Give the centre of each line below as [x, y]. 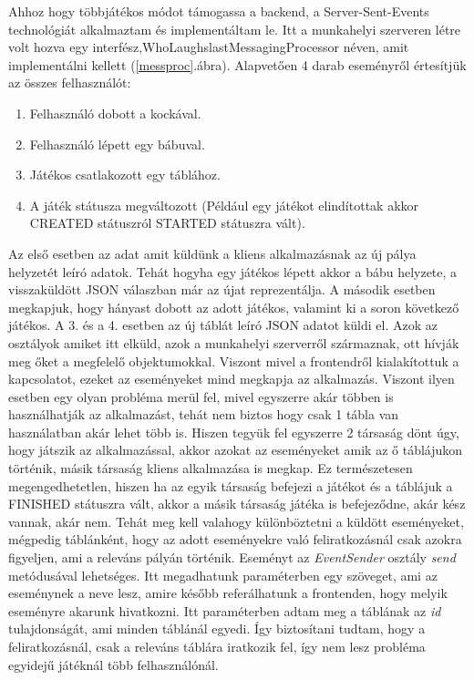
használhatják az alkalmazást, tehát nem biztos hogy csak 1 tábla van [204, 414]
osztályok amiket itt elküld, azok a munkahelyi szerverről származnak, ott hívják [234, 342]
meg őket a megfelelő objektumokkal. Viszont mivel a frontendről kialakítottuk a [234, 361]
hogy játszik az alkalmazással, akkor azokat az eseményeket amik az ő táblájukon [236, 450]
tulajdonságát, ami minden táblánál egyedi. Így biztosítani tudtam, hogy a [217, 628]
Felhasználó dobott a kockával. [115, 113]
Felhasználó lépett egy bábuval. [117, 144]
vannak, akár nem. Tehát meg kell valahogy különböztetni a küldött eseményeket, [236, 521]
